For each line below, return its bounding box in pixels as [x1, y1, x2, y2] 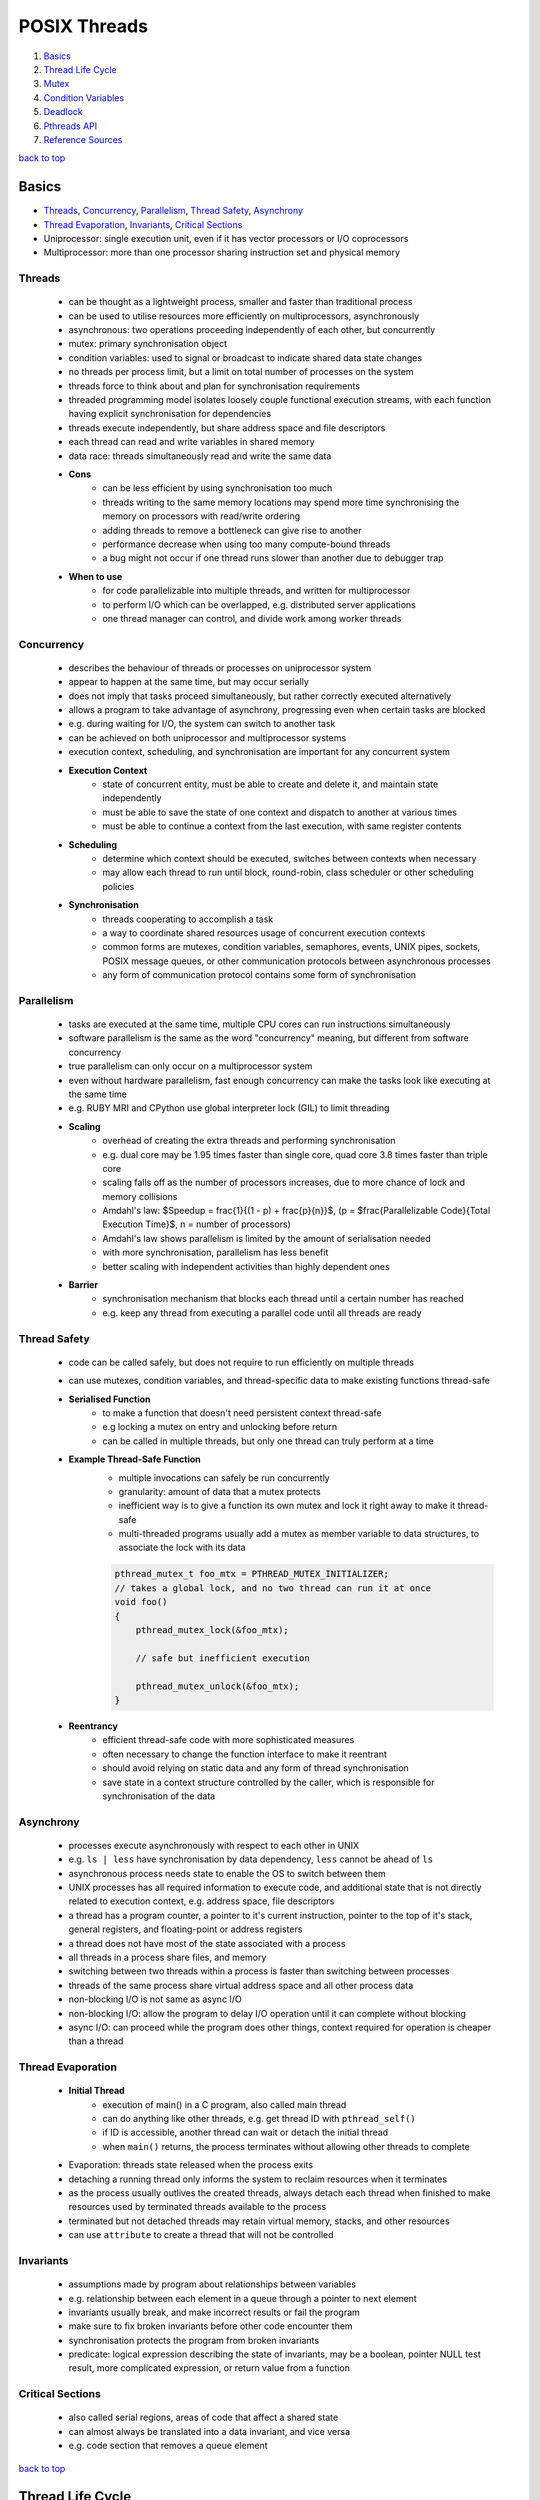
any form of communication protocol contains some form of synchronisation [102, 969, 417, 981]
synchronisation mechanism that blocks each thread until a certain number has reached [102, 1293, 464, 1305]
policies [102, 880, 135, 892]
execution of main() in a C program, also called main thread [102, 2098, 347, 2110]
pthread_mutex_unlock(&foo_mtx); [135, 1680, 300, 1692]
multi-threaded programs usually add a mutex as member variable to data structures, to [118, 1528, 480, 1540]
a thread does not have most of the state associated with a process [68, 1937, 346, 1949]
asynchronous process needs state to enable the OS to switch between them [68, 1867, 387, 1879]
